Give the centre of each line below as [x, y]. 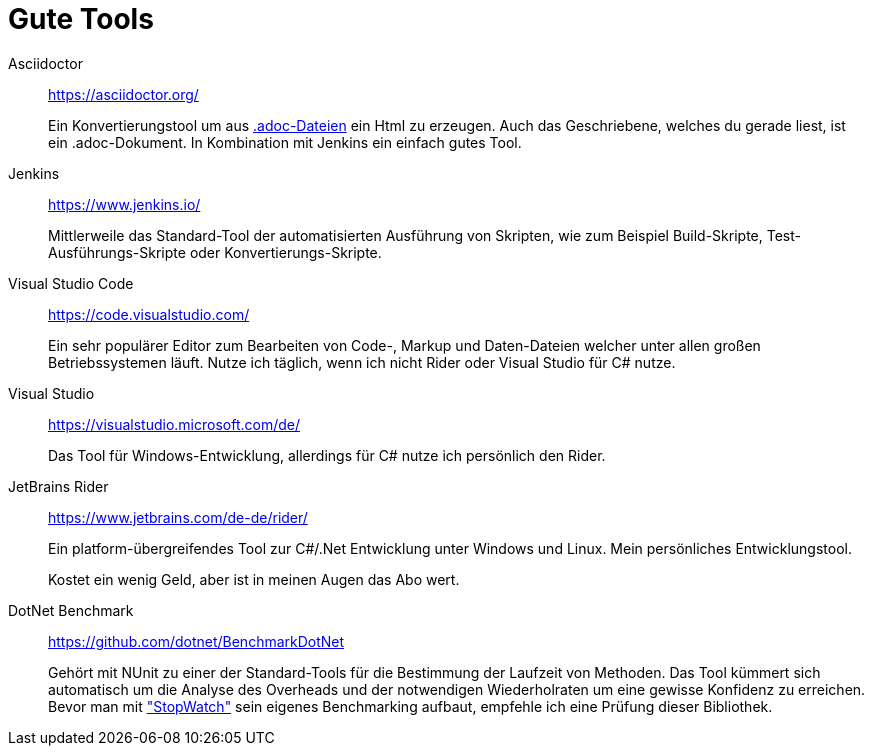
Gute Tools [81, 19]
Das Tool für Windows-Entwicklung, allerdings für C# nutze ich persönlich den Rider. [327, 455]
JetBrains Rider [58, 486]
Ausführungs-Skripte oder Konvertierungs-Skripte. [215, 252]
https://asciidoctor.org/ [123, 94]
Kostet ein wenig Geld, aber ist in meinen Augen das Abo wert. [254, 579]
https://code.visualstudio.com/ [149, 314]
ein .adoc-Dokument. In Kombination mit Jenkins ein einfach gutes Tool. [285, 142]
